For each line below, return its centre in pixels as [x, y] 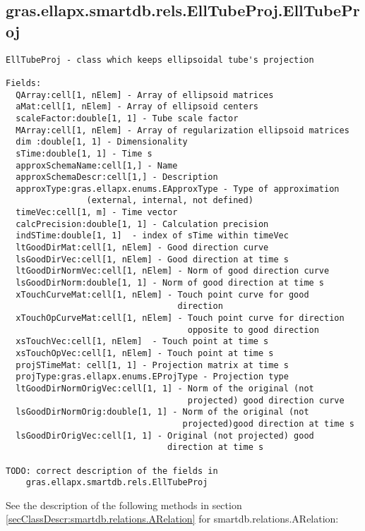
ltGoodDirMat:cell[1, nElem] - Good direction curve [142, 248]
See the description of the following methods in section [124, 505]
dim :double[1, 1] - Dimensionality [102, 142]
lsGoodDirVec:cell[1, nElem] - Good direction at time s [152, 259]
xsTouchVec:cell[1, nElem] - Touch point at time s [142, 342]
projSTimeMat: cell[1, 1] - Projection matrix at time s [152, 365]
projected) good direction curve [266, 400]
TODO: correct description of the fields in [112, 471]
